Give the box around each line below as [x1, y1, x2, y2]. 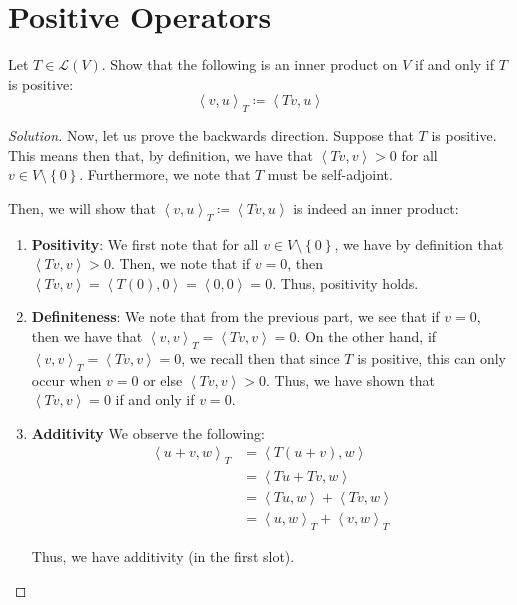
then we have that [31, 326, 143, 347]
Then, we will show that [8, 197, 156, 218]
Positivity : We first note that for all [31, 233, 259, 254]
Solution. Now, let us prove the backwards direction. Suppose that [8, 125, 414, 146]
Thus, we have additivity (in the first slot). [31, 546, 295, 567]
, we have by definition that [334, 233, 504, 254]
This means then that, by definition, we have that [8, 144, 314, 165]
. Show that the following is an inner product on [101, 54, 398, 75]
